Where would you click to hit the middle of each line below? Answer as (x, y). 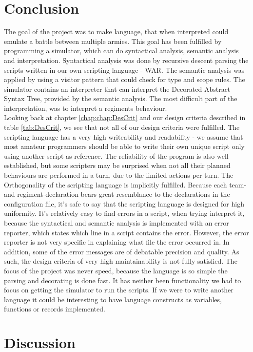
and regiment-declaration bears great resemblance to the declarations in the (117, 194)
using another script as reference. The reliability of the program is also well (116, 155)
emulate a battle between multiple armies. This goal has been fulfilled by (113, 41)
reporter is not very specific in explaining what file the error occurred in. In (117, 242)
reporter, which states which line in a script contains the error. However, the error (126, 232)
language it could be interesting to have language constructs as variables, (113, 299)
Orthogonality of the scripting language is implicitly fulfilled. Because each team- (125, 184)
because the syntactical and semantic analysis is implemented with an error (117, 223)
